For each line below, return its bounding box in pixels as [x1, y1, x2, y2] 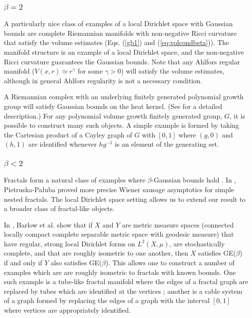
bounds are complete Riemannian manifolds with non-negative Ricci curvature [4, 28, 237, 38]
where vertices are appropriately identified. [4, 305, 131, 315]
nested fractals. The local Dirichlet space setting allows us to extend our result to [4, 194, 246, 204]
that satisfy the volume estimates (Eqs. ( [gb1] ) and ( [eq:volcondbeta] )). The [4, 37, 229, 47]
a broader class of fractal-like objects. [4, 203, 115, 213]
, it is [229, 110, 245, 121]
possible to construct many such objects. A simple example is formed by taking [4, 120, 239, 130]
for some [78, 66, 103, 76]
